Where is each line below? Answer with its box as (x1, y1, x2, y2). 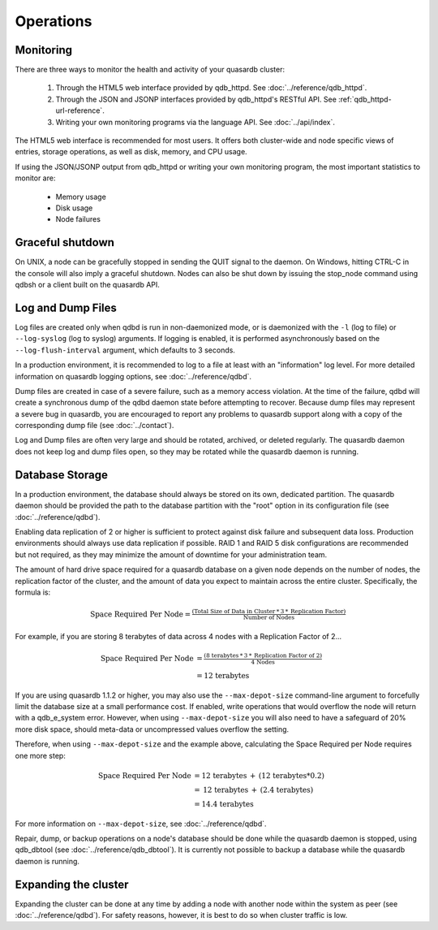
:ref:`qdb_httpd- (337, 94, 393, 104)
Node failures (55, 214, 101, 224)
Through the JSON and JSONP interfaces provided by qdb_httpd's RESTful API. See (55, 94, 337, 104)
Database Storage (15, 468, 109, 482)
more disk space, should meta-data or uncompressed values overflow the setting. (15, 724, 290, 734)
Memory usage (55, 192, 107, 201)
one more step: (15, 750, 67, 760)
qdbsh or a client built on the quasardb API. (15, 280, 160, 290)
